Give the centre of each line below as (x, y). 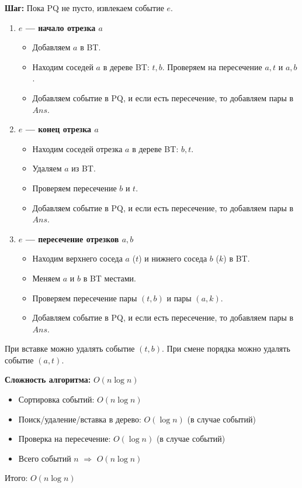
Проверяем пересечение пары (85, 298)
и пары (179, 298)
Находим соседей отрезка (77, 148)
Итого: (16, 478)
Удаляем (47, 168)
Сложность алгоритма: (48, 379)
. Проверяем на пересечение (212, 66)
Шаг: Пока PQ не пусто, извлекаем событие (84, 8)
